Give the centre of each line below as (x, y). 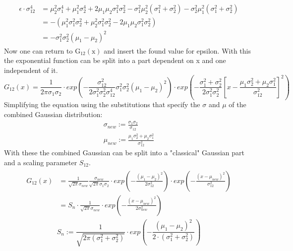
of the (237, 104)
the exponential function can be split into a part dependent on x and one (115, 60)
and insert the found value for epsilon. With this (177, 50)
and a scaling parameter (41, 162)
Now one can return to (38, 50)
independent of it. (31, 70)
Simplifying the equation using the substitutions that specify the (102, 104)
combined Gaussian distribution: (53, 114)
